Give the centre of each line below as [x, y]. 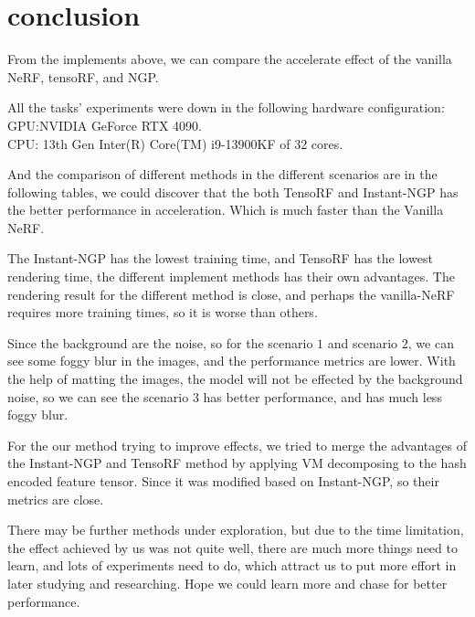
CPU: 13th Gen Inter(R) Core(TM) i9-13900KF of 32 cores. [175, 143]
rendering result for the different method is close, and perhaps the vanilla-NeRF [231, 294]
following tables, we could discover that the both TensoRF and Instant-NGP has [233, 191]
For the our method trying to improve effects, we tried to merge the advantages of [237, 445]
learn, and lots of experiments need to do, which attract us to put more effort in [232, 565]
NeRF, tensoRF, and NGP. [83, 76]
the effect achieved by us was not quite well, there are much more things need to [232, 547]
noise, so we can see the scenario [98, 396]
